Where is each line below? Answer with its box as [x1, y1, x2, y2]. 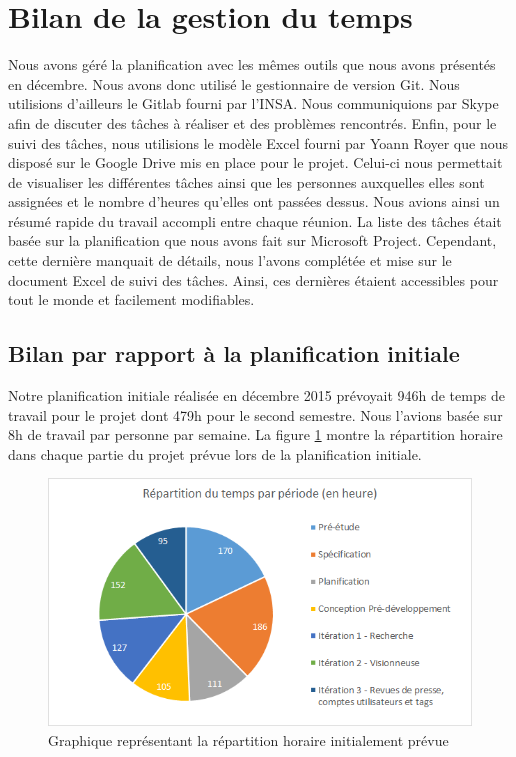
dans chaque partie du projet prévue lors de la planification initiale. [8, 443, 422, 464]
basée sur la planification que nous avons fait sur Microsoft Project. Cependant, [8, 230, 497, 251]
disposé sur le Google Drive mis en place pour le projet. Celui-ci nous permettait [8, 152, 503, 173]
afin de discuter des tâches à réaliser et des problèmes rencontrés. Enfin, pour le [8, 112, 497, 133]
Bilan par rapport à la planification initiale [8, 338, 460, 369]
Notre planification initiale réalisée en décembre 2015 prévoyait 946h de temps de [8, 385, 505, 406]
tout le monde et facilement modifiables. [8, 289, 255, 310]
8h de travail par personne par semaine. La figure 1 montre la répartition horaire [8, 424, 503, 445]
